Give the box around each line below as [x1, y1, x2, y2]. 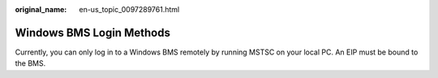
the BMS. [15, 58, 46, 68]
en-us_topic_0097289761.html [79, 5, 180, 14]
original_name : [15, 5, 67, 14]
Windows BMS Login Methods [15, 25, 170, 40]
